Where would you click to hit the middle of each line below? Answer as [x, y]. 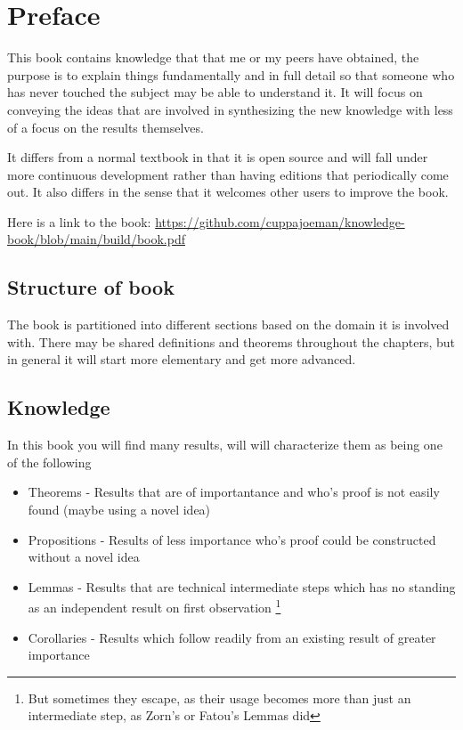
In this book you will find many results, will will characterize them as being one [225, 445]
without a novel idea [84, 557]
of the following [49, 462]
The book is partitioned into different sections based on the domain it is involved [228, 324]
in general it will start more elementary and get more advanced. [182, 359]
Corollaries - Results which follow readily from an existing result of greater [232, 637]
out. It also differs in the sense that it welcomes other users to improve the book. [228, 192]
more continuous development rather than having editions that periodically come [228, 174]
